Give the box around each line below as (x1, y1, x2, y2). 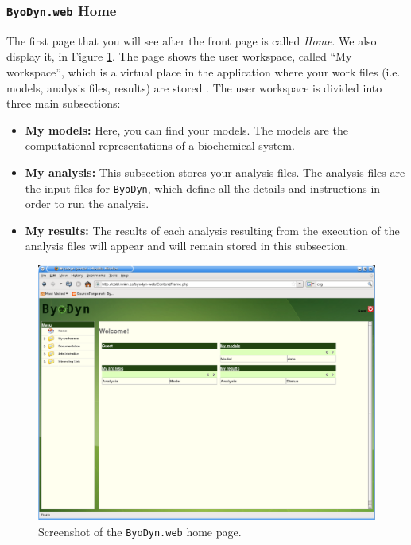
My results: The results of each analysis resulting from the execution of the (25, 222, 400, 238)
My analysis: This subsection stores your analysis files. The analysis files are (25, 163, 405, 180)
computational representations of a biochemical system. (25, 137, 295, 154)
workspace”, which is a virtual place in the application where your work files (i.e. (6, 63, 401, 80)
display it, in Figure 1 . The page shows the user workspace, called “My (6, 48, 352, 65)
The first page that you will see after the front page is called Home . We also (6, 32, 377, 49)
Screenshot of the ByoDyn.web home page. (38, 523, 242, 539)
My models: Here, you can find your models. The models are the (25, 121, 348, 138)
